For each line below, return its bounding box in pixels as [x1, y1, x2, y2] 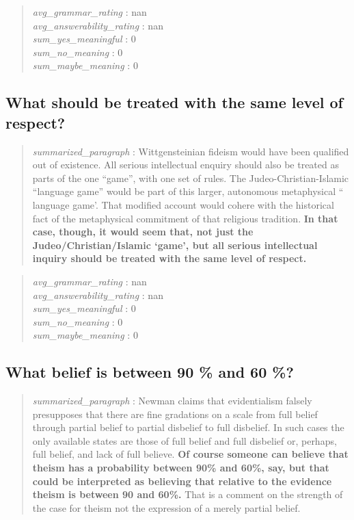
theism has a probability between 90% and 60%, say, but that [32, 460, 329, 475]
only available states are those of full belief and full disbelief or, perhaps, [32, 433, 337, 447]
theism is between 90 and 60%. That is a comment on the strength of [32, 487, 343, 502]
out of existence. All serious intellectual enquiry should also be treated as [32, 157, 339, 172]
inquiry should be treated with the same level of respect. [32, 251, 307, 265]
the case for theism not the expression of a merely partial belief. [32, 500, 301, 515]
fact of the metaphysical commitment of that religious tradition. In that [32, 211, 338, 225]
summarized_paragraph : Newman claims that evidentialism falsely [32, 393, 312, 408]
